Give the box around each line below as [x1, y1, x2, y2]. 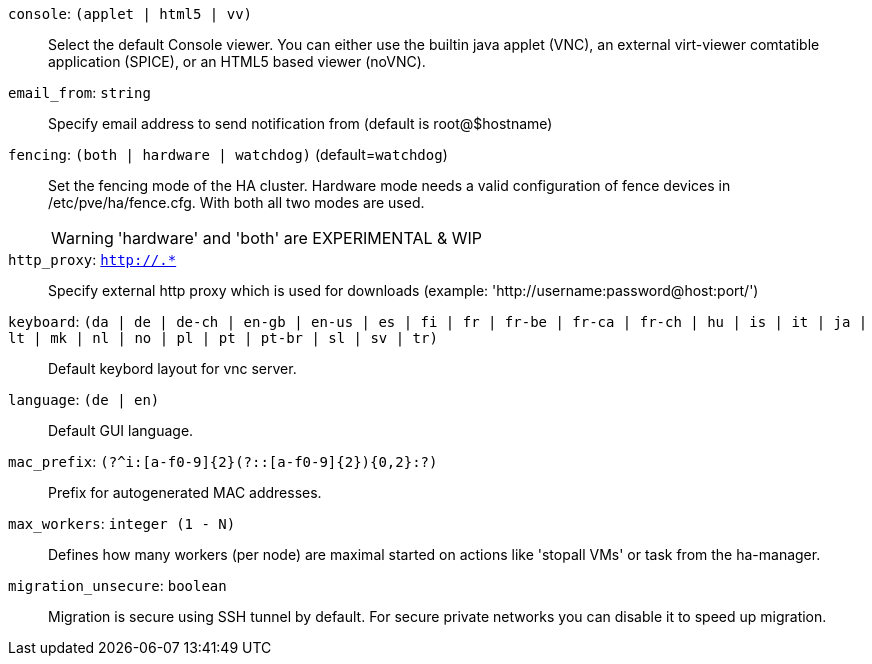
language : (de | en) [8, 391, 160, 408]
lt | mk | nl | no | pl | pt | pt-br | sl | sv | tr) [8, 330, 438, 346]
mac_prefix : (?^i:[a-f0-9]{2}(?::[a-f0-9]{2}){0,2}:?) [8, 453, 438, 470]
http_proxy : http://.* [8, 251, 177, 268]
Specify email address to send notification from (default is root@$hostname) [48, 115, 553, 132]
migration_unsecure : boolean [8, 577, 227, 594]
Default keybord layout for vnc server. [48, 360, 297, 377]
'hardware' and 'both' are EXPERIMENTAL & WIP [117, 228, 483, 248]
